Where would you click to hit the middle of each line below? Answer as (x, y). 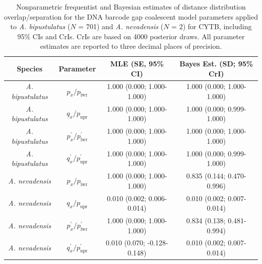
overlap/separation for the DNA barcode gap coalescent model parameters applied (131, 16)
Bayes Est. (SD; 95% (216, 63)
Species (30, 68)
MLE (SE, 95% (137, 63)
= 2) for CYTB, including (212, 26)
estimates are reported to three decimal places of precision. (131, 46)
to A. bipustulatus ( (40, 26)
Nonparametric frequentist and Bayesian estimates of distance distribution (131, 7)
